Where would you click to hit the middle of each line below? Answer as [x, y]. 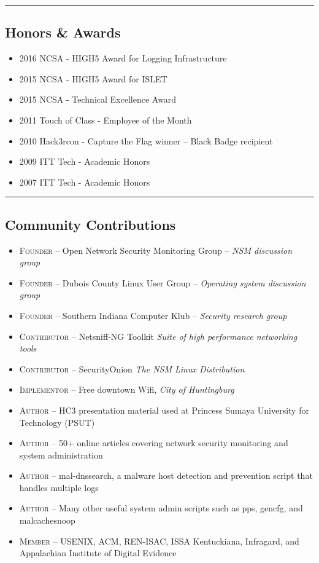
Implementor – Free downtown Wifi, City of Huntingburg [127, 389]
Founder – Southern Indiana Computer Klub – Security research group [153, 315]
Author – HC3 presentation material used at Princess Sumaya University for [164, 410]
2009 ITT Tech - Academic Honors [85, 161]
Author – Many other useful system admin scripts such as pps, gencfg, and [161, 508]
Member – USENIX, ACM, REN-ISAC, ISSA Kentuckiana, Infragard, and [159, 541]
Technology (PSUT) [57, 422]
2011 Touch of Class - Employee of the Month [106, 120]
